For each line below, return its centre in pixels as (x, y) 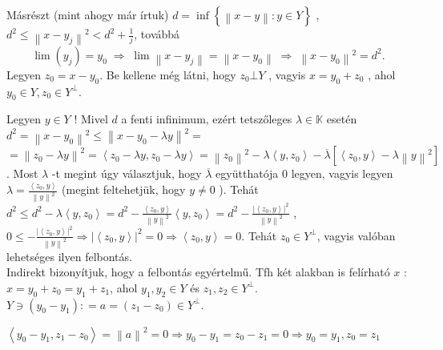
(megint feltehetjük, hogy (124, 189)
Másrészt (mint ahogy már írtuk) (88, 14)
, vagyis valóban (356, 235)
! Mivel (91, 119)
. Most (22, 173)
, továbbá (157, 34)
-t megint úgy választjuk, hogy (127, 173)
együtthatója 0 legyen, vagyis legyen (304, 173)
